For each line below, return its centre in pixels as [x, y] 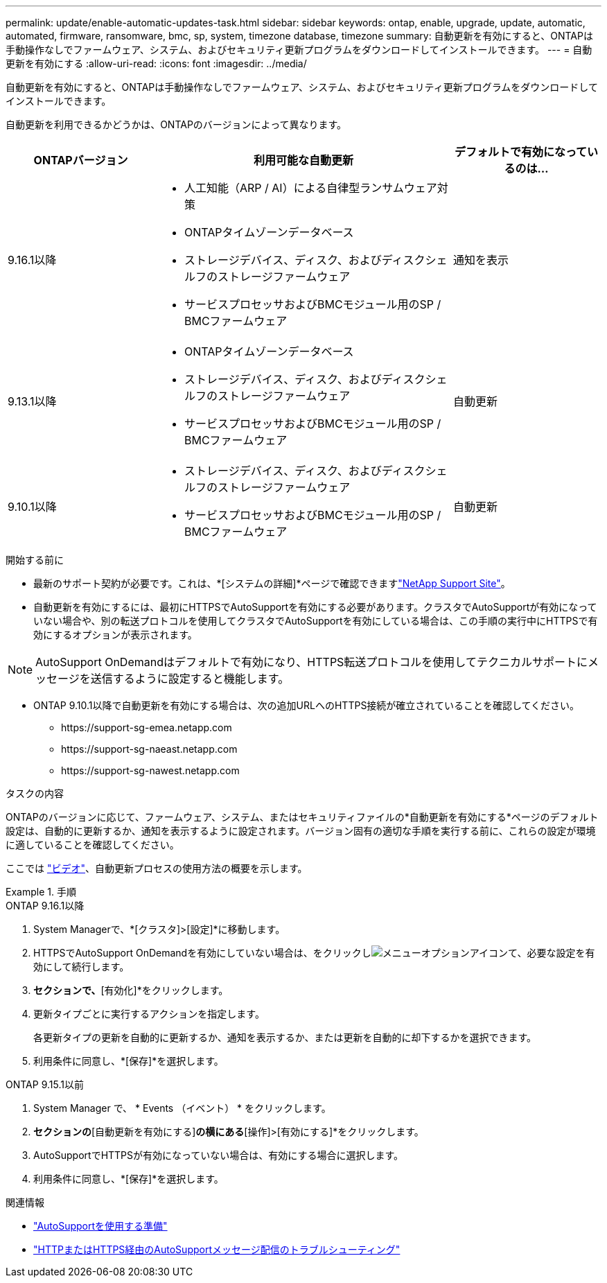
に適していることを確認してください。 [93, 845]
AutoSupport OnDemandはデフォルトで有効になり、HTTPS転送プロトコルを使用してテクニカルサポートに [311, 662]
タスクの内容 [35, 793]
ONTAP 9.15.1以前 [45, 1084]
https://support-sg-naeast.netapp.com [149, 749]
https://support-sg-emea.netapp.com [147, 727]
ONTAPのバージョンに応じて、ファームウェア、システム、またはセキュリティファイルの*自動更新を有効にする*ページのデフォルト [302, 817]
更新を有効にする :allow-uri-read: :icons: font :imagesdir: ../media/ [156, 63]
